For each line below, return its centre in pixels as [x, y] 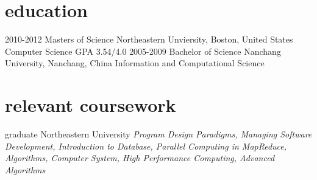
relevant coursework [91, 105]
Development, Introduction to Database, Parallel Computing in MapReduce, [146, 146]
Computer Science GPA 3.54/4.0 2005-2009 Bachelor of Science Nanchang [143, 51]
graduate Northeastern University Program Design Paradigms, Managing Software [158, 134]
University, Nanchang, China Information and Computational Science [135, 63]
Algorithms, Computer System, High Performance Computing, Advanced [140, 158]
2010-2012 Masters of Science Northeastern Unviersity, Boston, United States [149, 39]
